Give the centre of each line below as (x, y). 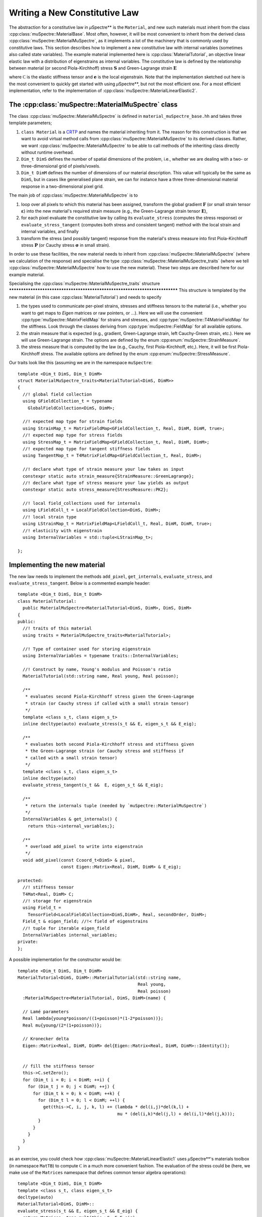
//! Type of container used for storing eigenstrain (87, 649)
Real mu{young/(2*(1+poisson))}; (62, 1025)
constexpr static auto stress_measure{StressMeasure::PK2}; (96, 490)
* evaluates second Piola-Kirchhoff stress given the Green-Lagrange (109, 697)
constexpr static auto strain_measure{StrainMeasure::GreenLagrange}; (108, 476)
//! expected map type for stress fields (73, 435)
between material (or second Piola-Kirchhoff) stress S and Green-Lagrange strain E (93, 68)
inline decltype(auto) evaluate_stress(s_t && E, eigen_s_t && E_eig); (110, 724)
